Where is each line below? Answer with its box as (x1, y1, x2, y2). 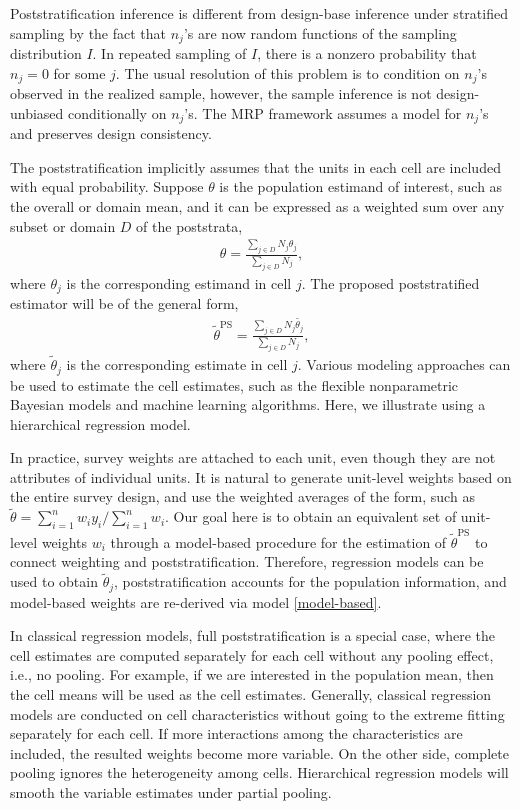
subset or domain (10, 215, 116, 236)
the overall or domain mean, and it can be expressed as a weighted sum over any (10, 195, 505, 216)
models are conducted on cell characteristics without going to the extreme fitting (10, 703, 505, 724)
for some (53, 62, 106, 83)
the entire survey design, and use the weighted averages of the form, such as (10, 486, 475, 507)
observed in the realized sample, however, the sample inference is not (10, 83, 432, 104)
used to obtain (10, 571, 98, 592)
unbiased (10, 102, 64, 123)
